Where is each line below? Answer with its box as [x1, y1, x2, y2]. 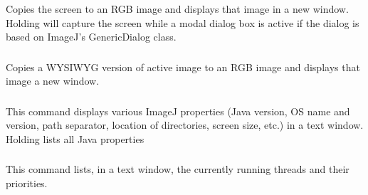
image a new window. [6, 73, 100, 88]
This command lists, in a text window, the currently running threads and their [6, 162, 349, 176]
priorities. [6, 176, 48, 191]
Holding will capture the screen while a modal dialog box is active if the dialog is [6, 15, 359, 30]
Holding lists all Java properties [6, 131, 144, 146]
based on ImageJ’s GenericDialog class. [6, 29, 177, 44]
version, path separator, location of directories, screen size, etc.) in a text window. [6, 117, 364, 132]
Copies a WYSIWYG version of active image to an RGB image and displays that [6, 59, 360, 74]
